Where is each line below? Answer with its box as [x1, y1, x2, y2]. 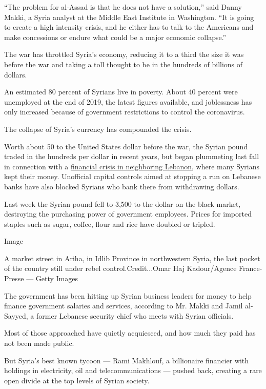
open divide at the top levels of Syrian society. [4, 375, 150, 385]
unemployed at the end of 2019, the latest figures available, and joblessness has [4, 96, 252, 107]
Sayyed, [4, 310, 28, 321]
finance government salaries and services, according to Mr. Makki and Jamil [4, 300, 243, 311]
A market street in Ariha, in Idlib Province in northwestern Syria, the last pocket [4, 252, 260, 263]
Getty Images [35, 273, 78, 284]
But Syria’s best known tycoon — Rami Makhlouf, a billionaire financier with [4, 355, 249, 365]
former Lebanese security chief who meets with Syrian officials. [36, 310, 234, 321]
